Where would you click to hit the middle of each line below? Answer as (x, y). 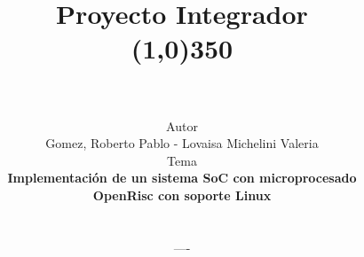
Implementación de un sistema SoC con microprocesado (182, 178)
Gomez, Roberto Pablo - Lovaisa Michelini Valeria (182, 143)
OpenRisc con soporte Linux (182, 195)
